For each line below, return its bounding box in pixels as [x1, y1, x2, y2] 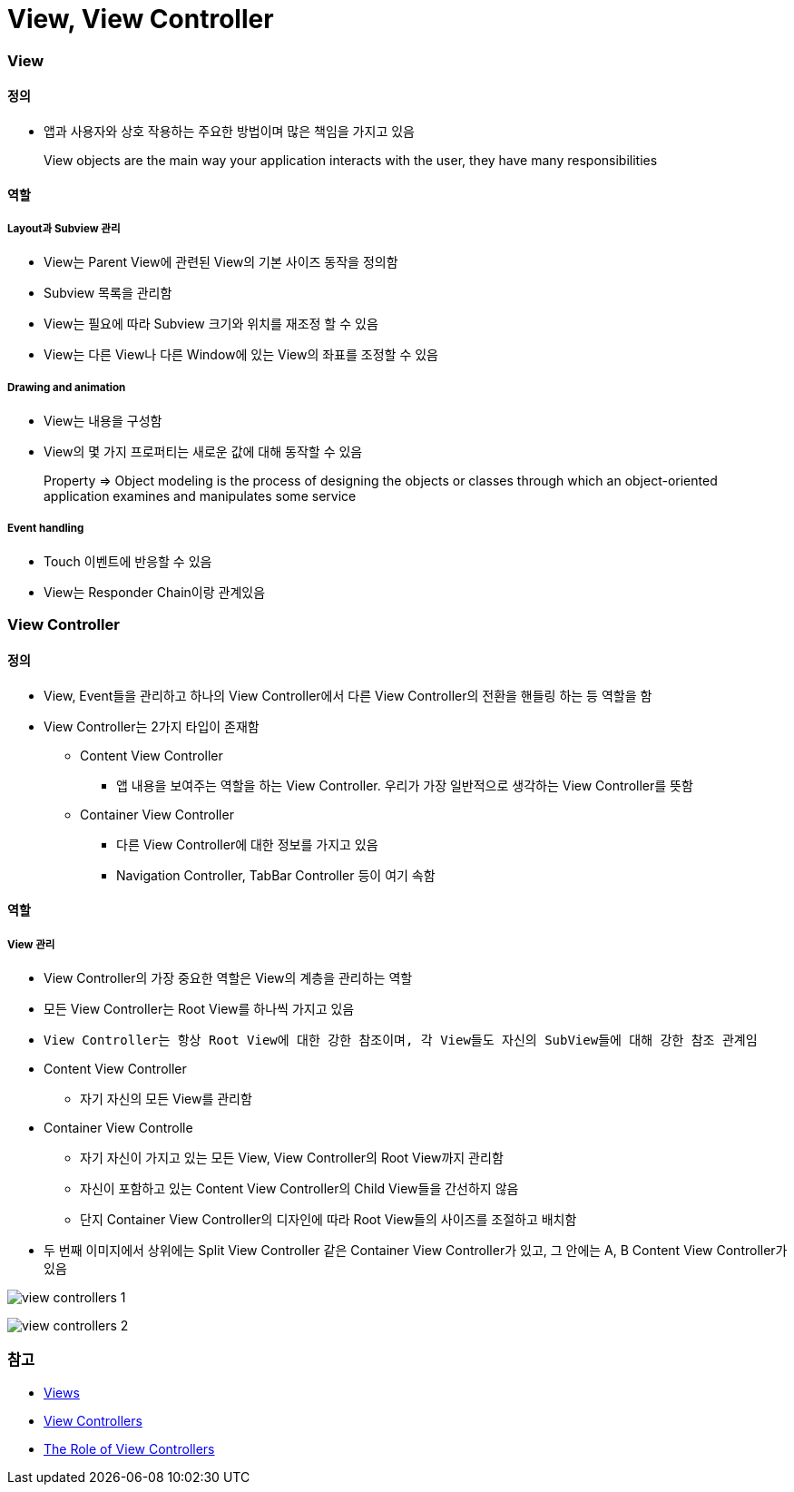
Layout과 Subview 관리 [7, 221, 121, 235]
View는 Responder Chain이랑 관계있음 [44, 584, 266, 600]
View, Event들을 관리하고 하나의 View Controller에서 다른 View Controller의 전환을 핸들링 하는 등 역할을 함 [44, 687, 652, 703]
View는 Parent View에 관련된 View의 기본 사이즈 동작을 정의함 [44, 254, 398, 270]
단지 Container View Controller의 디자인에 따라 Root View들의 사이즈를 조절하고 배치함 [80, 1211, 577, 1227]
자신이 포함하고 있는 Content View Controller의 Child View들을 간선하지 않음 [80, 1180, 519, 1196]
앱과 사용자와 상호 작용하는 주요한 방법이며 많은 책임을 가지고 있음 [44, 123, 415, 139]
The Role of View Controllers [44, 1440, 215, 1457]
